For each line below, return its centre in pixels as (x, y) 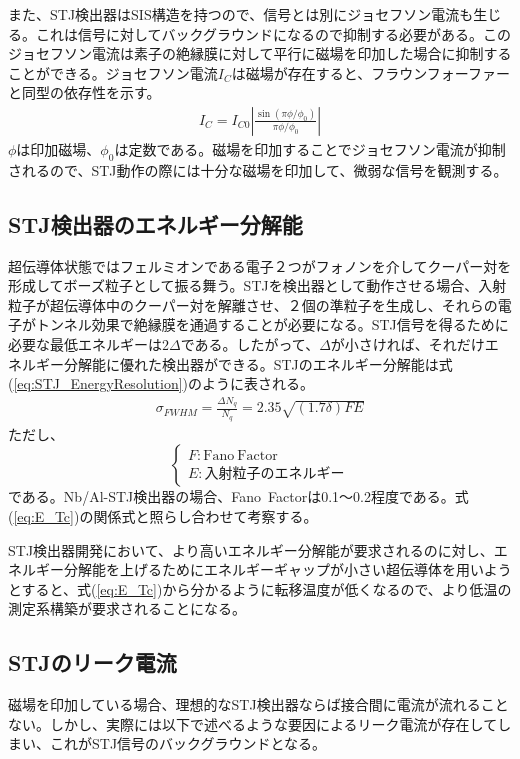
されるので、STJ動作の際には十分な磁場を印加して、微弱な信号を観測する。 (258, 169)
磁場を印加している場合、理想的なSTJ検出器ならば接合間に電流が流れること (258, 704)
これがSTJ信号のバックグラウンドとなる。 (188, 743)
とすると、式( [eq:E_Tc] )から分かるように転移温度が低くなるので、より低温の (260, 588)
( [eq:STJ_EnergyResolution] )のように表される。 (161, 383)
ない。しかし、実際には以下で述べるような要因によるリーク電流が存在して (253, 723)
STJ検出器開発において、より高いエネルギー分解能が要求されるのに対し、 (251, 549)
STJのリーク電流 (92, 662)
